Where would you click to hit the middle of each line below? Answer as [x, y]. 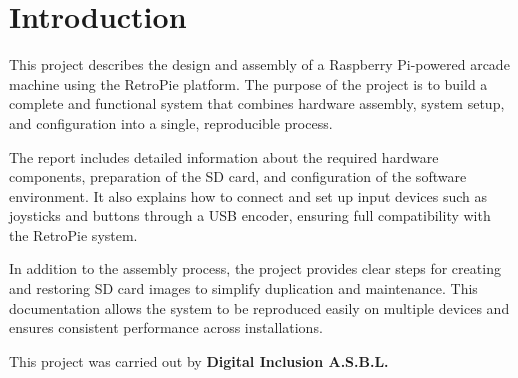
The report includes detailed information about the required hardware [224, 156]
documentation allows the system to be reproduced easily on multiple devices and [259, 307]
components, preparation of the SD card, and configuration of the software [238, 176]
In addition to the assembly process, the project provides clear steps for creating [255, 268]
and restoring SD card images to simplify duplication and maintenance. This [243, 288]
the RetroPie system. [73, 234]
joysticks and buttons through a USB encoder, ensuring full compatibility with [250, 215]
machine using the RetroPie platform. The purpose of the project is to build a [248, 83]
